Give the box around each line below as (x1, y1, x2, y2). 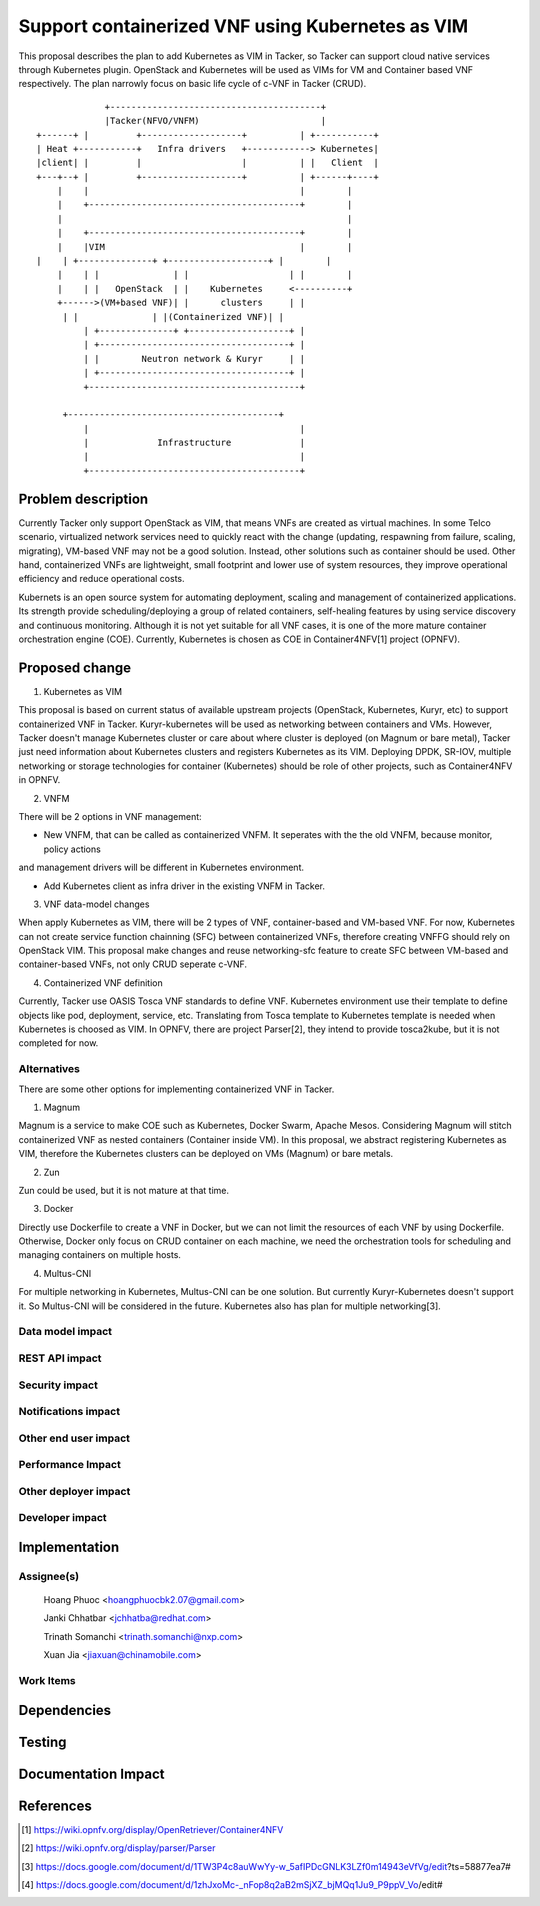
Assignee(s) (18, 1569, 80, 1583)
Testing (18, 1733, 67, 1750)
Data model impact (18, 1325, 113, 1339)
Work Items (18, 1674, 76, 1688)
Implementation (18, 1538, 120, 1555)
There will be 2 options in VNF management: (18, 810, 202, 822)
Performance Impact (18, 1458, 122, 1472)
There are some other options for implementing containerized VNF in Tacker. (18, 1083, 335, 1095)
